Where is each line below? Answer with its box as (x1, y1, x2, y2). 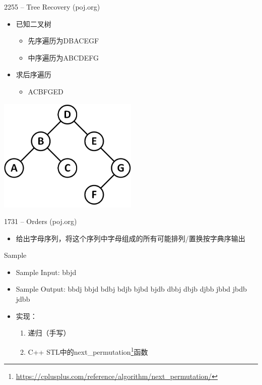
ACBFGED (28, 86, 63, 96)
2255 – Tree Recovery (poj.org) (4, 2, 100, 12)
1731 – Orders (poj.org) (4, 216, 77, 227)
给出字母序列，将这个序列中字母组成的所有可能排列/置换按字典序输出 (16, 233, 245, 243)
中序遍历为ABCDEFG (28, 52, 99, 63)
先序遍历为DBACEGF (28, 35, 99, 46)
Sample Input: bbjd (16, 266, 77, 277)
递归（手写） (28, 327, 71, 338)
